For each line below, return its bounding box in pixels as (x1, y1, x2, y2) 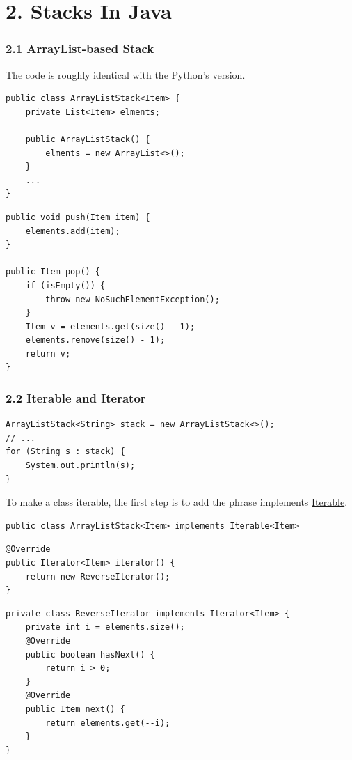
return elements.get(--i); (45, 718, 170, 728)
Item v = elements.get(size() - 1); (25, 321, 195, 332)
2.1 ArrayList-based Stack (6, 40, 154, 57)
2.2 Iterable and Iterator (6, 389, 146, 406)
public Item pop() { (6, 267, 101, 277)
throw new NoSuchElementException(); (45, 294, 220, 304)
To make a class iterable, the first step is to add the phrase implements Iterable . (6, 495, 348, 509)
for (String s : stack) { (6, 447, 125, 457)
